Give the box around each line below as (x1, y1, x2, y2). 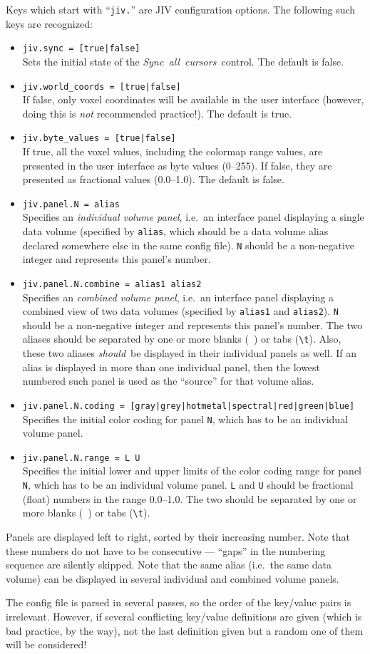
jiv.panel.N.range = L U (22, 452, 140, 463)
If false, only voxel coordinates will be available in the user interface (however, (22, 92, 364, 107)
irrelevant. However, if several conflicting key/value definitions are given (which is (6, 608, 362, 623)
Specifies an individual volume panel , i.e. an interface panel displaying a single (22, 209, 364, 224)
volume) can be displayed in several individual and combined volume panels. (6, 571, 339, 586)
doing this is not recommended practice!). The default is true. (22, 105, 292, 120)
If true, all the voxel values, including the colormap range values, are (22, 144, 323, 158)
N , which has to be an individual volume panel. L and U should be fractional (22, 477, 354, 492)
